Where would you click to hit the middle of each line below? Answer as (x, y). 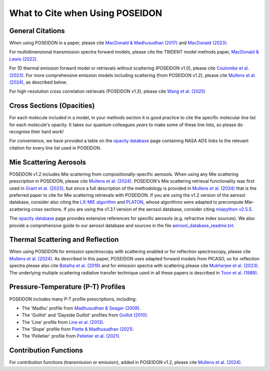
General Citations (37, 31)
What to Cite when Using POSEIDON (86, 13)
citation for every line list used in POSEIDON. (55, 148)
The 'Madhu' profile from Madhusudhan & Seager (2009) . (81, 308)
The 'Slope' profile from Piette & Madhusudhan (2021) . (78, 329)
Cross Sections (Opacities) (52, 106)
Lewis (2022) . (23, 59)
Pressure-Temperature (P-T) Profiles (67, 287)
